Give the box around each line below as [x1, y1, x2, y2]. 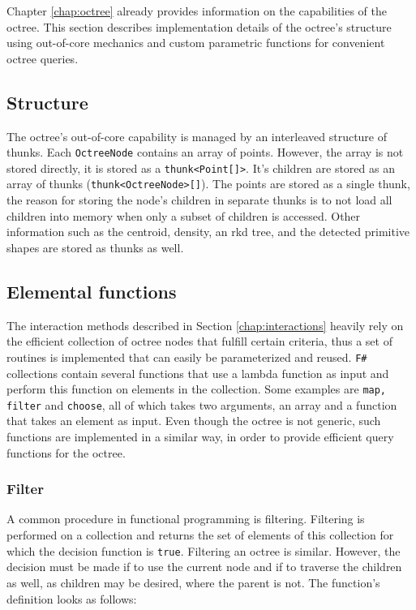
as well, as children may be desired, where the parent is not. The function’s [6, 573, 380, 591]
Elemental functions [6, 278, 177, 303]
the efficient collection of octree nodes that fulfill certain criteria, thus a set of [6, 333, 392, 350]
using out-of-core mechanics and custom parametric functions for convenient [6, 34, 385, 51]
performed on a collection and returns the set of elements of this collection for [6, 526, 394, 543]
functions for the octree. [6, 444, 126, 461]
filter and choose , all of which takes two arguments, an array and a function [6, 396, 397, 413]
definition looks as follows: [6, 590, 137, 607]
